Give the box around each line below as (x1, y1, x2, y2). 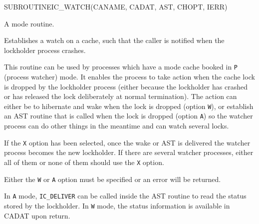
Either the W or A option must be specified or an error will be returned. (4, 173, 221, 184)
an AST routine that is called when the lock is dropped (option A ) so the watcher (4, 110, 253, 121)
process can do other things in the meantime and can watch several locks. (4, 120, 229, 131)
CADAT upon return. (4, 210, 70, 220)
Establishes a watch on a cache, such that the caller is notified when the (4, 35, 225, 45)
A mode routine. (4, 18, 54, 28)
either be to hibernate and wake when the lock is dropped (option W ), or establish (4, 100, 254, 111)
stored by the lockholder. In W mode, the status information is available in (4, 200, 230, 210)
